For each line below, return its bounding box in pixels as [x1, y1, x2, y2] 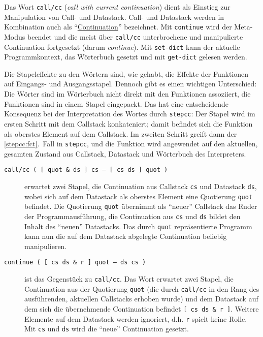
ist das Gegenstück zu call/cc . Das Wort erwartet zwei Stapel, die [24, 273, 234, 284]
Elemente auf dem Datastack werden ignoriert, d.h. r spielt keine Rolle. [24, 313, 247, 324]
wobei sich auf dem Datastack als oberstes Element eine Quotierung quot [24, 191, 253, 201]
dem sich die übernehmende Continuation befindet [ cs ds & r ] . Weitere [24, 303, 259, 314]
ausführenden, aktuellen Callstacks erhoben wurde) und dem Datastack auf [24, 293, 258, 304]
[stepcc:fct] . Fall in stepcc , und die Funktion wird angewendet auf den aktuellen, [4, 138, 258, 149]
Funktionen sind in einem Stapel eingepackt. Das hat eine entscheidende [4, 98, 229, 109]
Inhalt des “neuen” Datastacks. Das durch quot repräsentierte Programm [24, 221, 252, 231]
